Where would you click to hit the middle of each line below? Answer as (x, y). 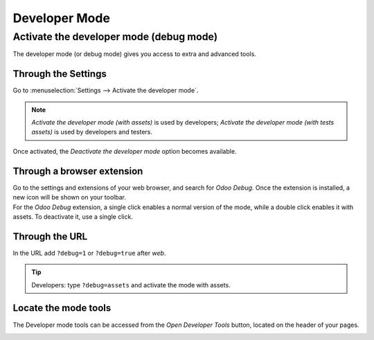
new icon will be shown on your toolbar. (69, 197)
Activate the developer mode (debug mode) (115, 37)
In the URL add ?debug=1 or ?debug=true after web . (89, 253)
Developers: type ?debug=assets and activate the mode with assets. (131, 285)
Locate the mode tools (62, 308)
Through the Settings (60, 74)
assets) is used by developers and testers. (92, 132)
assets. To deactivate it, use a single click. (73, 216)
